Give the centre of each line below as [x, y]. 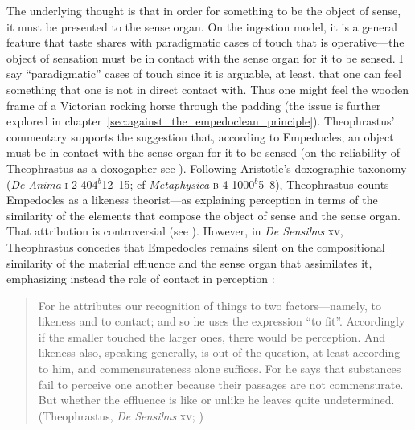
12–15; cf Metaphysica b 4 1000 [178, 184]
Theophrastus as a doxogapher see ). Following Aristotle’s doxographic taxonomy [207, 168]
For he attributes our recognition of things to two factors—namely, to [210, 305]
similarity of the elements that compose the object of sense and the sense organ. [203, 215]
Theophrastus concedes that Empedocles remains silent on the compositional [196, 246]
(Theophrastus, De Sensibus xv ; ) [121, 415]
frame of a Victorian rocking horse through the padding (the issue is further [194, 105]
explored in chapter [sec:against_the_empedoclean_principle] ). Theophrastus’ [201, 121]
